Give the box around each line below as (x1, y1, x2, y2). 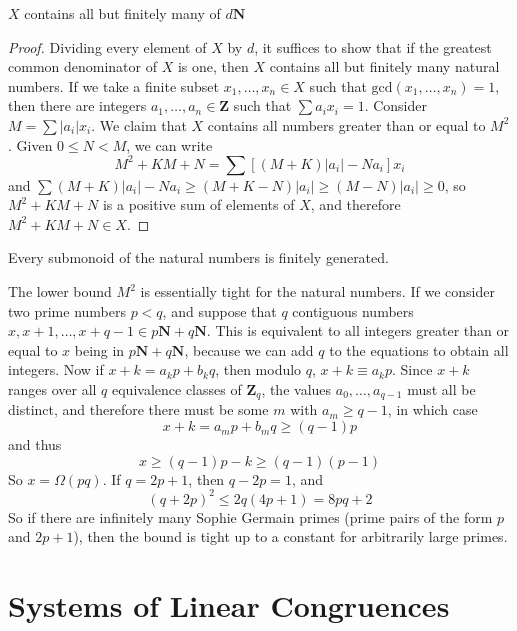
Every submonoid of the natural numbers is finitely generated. (8, 247, 389, 268)
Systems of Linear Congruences (8, 585, 450, 626)
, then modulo (215, 359, 302, 380)
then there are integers (8, 95, 147, 116)
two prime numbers (8, 300, 126, 321)
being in (74, 339, 125, 360)
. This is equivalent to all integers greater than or (206, 320, 509, 341)
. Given (8, 134, 53, 155)
